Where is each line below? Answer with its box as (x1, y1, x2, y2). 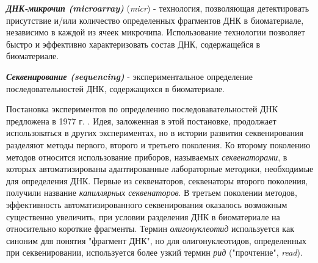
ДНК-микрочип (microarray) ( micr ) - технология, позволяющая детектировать (6, 2, 309, 14)
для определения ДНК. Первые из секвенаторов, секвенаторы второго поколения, (6, 174, 308, 187)
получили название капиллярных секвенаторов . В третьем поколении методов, (6, 186, 297, 199)
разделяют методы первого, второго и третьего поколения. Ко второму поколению (6, 138, 311, 151)
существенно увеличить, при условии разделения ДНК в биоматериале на (6, 210, 280, 223)
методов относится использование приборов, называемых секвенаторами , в (6, 150, 287, 163)
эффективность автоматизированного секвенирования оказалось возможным (6, 198, 287, 211)
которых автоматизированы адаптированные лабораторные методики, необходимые (6, 162, 314, 175)
